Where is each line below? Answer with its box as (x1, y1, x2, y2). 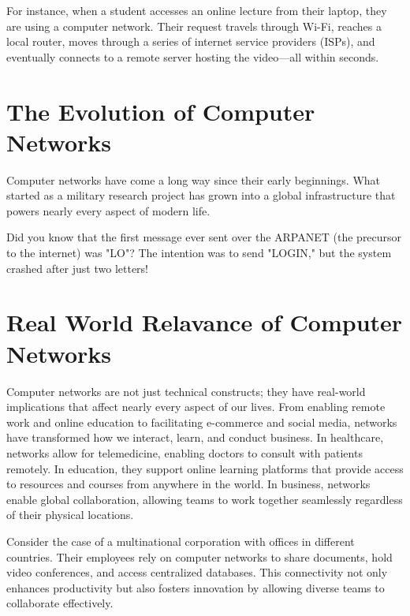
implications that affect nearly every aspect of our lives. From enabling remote (6, 398, 386, 415)
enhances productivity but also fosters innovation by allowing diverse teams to (6, 579, 385, 595)
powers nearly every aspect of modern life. (6, 202, 211, 218)
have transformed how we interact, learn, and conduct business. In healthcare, (6, 429, 384, 446)
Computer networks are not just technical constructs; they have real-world (6, 383, 366, 399)
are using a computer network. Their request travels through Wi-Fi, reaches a (6, 17, 382, 34)
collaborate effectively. (6, 595, 114, 611)
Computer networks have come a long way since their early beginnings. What (6, 171, 381, 188)
